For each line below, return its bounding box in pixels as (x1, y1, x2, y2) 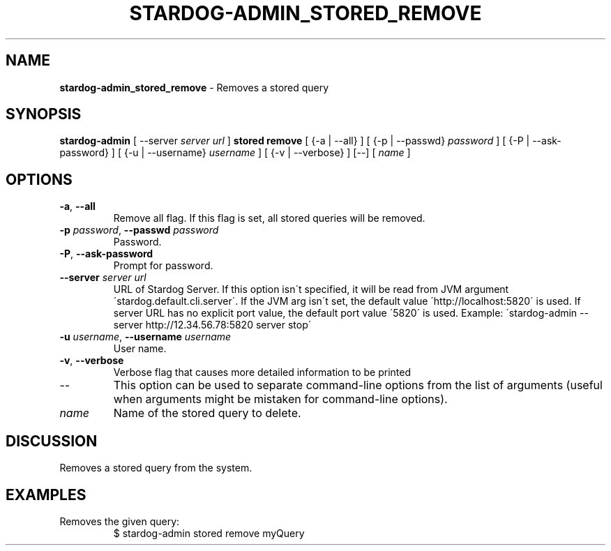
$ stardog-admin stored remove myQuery (113, 527, 305, 539)
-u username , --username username (59, 331, 232, 343)
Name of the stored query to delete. (113, 406, 301, 421)
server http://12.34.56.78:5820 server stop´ (113, 319, 312, 331)
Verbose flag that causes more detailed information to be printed (113, 366, 411, 379)
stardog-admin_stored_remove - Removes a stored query (59, 81, 329, 93)
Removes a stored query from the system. (59, 462, 252, 474)
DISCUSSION (6, 432, 98, 450)
